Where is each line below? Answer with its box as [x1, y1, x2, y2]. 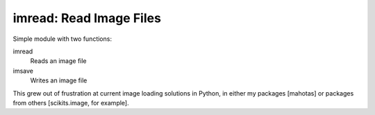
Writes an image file [30, 76, 87, 85]
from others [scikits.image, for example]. [12, 98, 129, 107]
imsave [12, 67, 34, 75]
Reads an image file [30, 57, 87, 65]
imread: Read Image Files [12, 10, 161, 26]
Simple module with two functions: [12, 35, 112, 43]
